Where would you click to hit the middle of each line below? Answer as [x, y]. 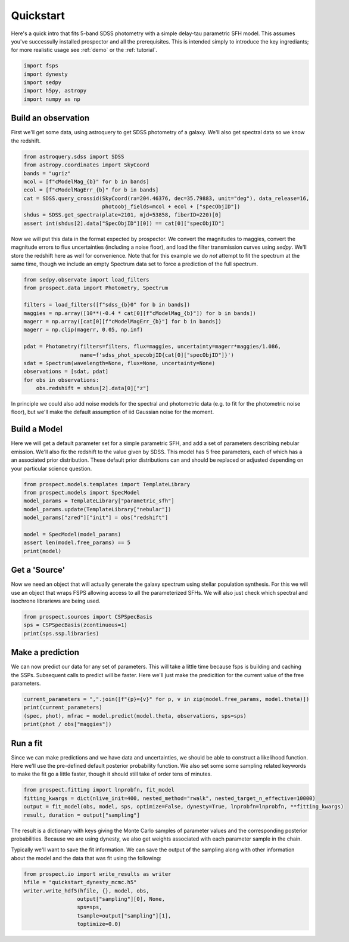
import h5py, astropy [55, 91]
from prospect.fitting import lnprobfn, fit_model [99, 790]
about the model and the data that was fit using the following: [86, 858]
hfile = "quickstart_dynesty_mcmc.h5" [80, 882]
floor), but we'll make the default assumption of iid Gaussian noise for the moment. [113, 412]
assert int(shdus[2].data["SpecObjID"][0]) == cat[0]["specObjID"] [124, 223]
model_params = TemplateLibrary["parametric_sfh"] [99, 501]
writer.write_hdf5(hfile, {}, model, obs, [86, 891]
